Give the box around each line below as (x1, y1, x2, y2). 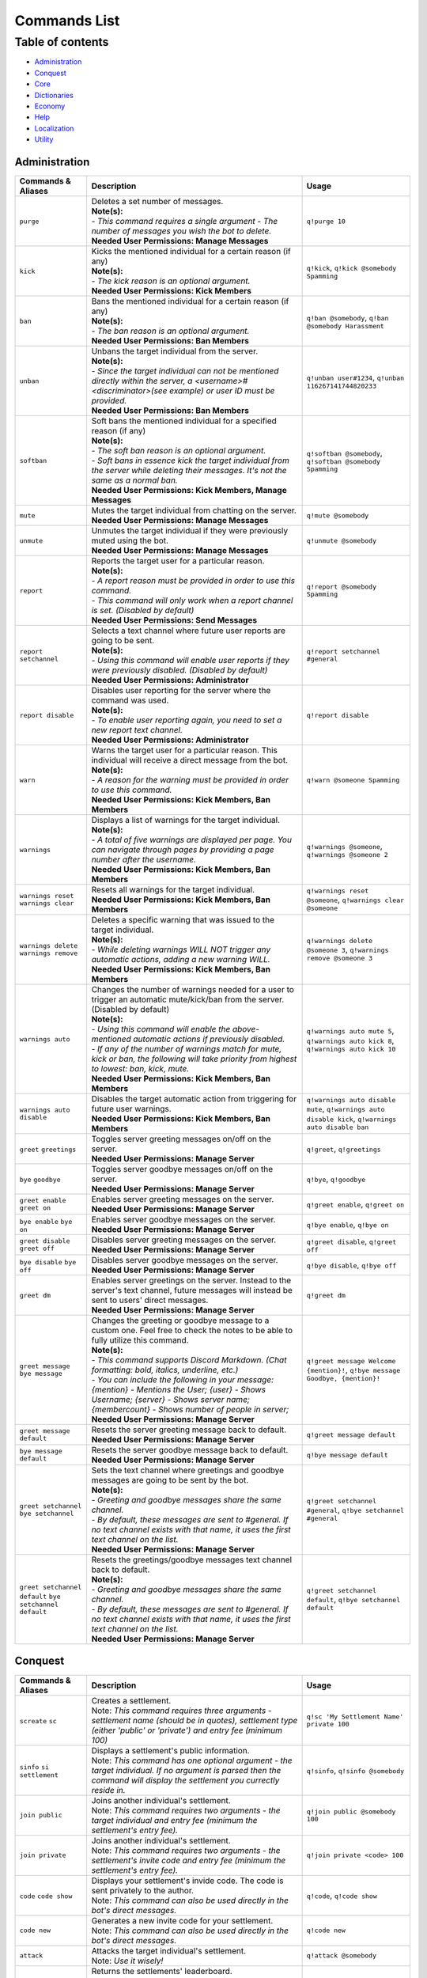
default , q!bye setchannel (306, 1594, 401, 1605)
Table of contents (14, 35, 109, 49)
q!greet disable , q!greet (306, 1235, 397, 1246)
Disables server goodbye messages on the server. (91, 1255, 278, 1266)
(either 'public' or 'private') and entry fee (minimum (91, 1725, 282, 1736)
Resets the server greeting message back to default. (91, 1424, 287, 1435)
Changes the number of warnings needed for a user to (91, 984, 294, 995)
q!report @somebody (306, 582, 377, 591)
